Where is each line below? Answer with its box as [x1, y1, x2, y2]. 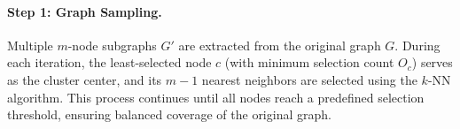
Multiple [7, 35, 53, 54]
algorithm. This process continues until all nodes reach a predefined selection [7, 87, 425, 106]
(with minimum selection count [224, 53, 394, 72]
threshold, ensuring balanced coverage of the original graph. [7, 105, 331, 124]
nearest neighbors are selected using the [201, 70, 417, 88]
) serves [411, 53, 453, 72]
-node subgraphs [67, 35, 157, 54]
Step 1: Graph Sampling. [7, 2, 162, 20]
